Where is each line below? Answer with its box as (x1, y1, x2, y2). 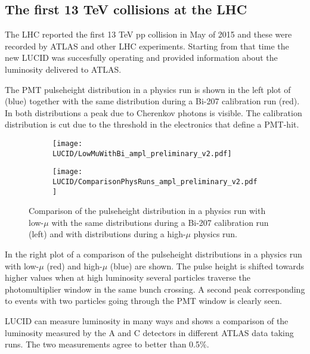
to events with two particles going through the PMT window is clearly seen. (5, 294, 282, 307)
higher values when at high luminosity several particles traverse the (5, 271, 251, 284)
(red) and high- (46, 259, 103, 272)
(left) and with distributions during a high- (29, 228, 186, 240)
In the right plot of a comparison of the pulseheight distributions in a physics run (5, 248, 302, 260)
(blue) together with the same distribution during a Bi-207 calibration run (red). (5, 95, 300, 107)
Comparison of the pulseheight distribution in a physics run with (29, 204, 266, 217)
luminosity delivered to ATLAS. (5, 63, 122, 75)
